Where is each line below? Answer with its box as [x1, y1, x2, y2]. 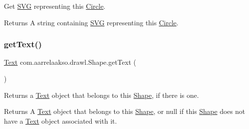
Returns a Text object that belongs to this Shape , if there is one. [4, 90, 199, 100]
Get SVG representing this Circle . [4, 1, 105, 11]
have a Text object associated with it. [4, 115, 117, 126]
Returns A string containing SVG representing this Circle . [4, 17, 178, 27]
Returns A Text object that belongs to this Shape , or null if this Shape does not [4, 106, 245, 116]
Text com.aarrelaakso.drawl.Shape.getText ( [4, 57, 136, 67]
